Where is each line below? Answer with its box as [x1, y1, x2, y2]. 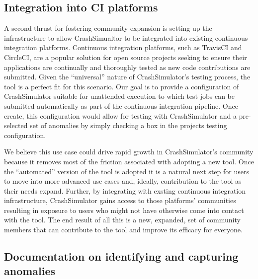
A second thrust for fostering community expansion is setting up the [4, 23, 212, 33]
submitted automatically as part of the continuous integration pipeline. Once [4, 100, 238, 111]
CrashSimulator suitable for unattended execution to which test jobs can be [4, 91, 235, 101]
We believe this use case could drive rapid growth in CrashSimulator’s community [4, 146, 254, 157]
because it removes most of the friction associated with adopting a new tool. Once [4, 156, 254, 166]
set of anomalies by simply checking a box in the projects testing [30, 120, 227, 131]
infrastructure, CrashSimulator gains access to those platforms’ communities [4, 195, 236, 206]
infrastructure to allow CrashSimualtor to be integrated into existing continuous [4, 32, 248, 43]
